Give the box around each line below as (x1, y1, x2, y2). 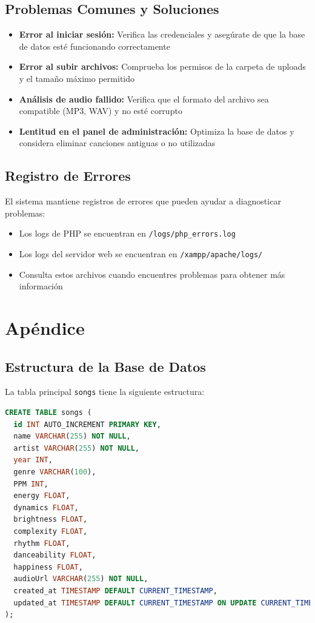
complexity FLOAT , (13, 527, 88, 536)
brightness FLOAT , (13, 515, 88, 524)
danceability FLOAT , (13, 551, 96, 560)
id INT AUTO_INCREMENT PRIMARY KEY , (13, 420, 161, 429)
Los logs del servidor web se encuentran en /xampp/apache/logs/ (19, 248, 263, 260)
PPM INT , (13, 479, 48, 488)
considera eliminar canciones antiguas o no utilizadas (19, 136, 216, 149)
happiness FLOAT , (13, 562, 83, 571)
